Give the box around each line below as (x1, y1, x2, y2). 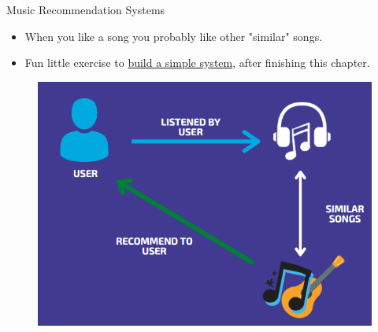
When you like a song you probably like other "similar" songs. (24, 28, 323, 44)
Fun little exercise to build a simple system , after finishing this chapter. (24, 54, 370, 71)
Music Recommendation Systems (6, 2, 165, 17)
